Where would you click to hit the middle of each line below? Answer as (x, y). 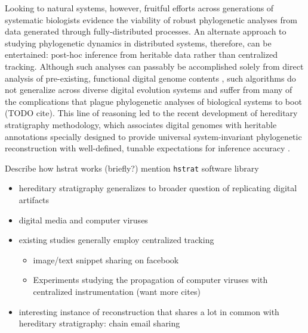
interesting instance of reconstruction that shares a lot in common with (149, 311)
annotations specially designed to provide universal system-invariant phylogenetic (153, 136)
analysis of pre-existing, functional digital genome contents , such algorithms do (150, 78)
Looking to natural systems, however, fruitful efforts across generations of (139, 8)
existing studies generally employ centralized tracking (116, 240)
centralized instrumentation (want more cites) (117, 291)
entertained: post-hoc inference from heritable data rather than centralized (141, 55)
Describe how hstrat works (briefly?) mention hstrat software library (132, 168)
